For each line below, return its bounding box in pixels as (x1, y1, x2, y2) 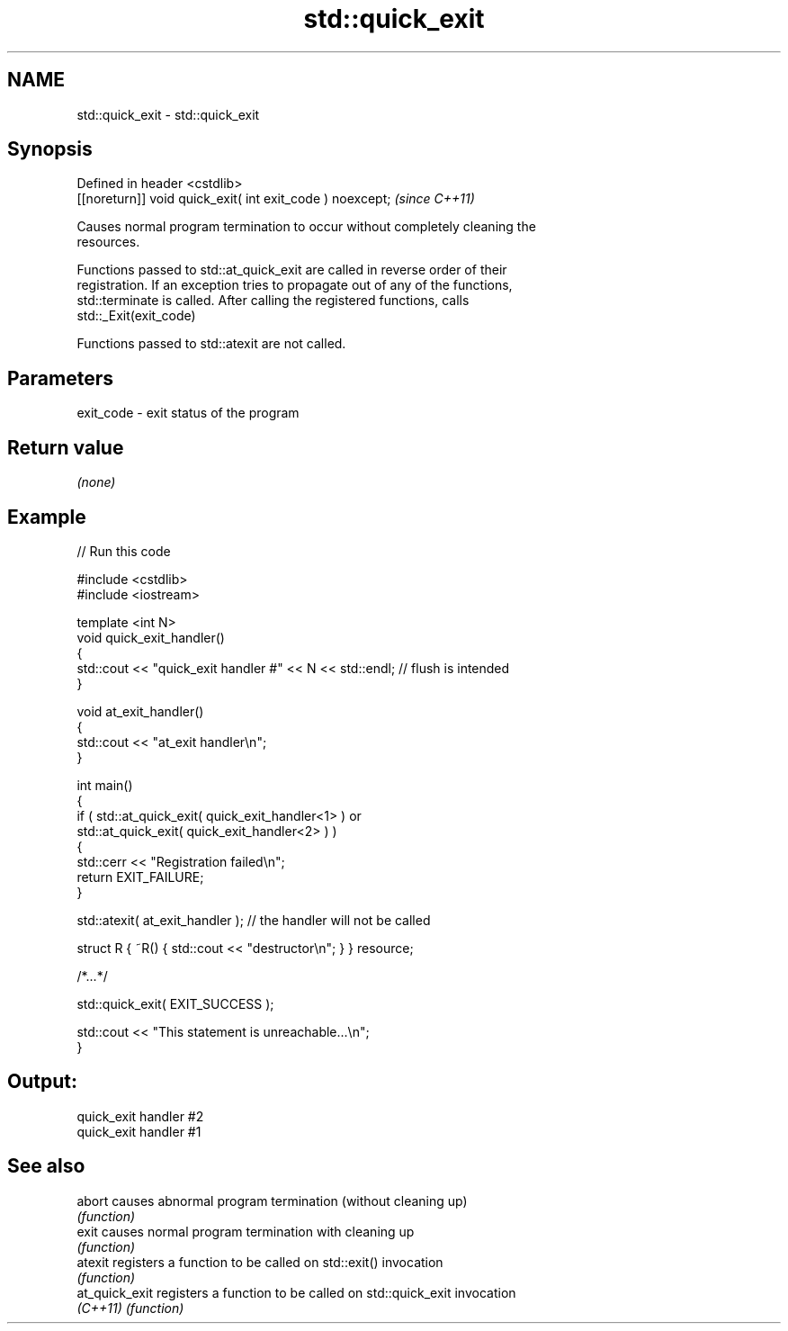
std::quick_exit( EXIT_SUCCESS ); (76, 995, 274, 1012)
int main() (76, 777, 133, 793)
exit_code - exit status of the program (76, 405, 300, 421)
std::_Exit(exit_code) (76, 308, 196, 324)
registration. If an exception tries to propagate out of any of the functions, (76, 277, 513, 293)
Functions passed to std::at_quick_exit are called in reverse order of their (76, 262, 507, 278)
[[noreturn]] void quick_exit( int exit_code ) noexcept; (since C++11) (76, 191, 475, 207)
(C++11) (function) (76, 1300, 184, 1316)
